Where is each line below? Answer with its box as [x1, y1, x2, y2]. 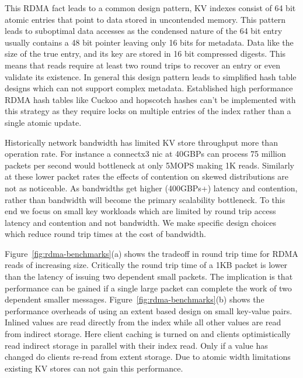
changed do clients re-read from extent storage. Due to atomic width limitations [5, 350, 291, 363]
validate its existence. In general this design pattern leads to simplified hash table [5, 70, 297, 83]
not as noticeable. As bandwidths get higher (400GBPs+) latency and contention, [5, 181, 298, 194]
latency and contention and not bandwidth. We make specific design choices [5, 216, 276, 228]
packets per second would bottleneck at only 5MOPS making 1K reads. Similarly [5, 159, 295, 171]
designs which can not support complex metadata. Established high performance [5, 82, 293, 94]
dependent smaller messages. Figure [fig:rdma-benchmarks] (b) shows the [5, 293, 264, 305]
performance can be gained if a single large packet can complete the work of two [5, 281, 292, 294]
